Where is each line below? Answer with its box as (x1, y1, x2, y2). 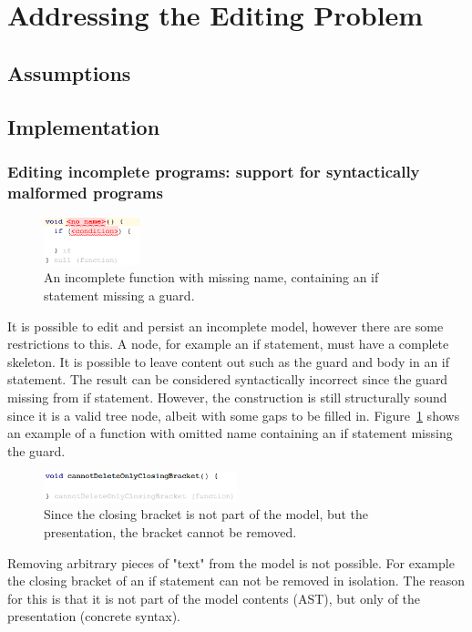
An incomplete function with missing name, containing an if (44, 268, 379, 287)
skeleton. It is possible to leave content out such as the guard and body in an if (7, 352, 450, 371)
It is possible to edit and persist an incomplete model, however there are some (7, 316, 444, 335)
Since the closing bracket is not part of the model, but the (44, 505, 369, 524)
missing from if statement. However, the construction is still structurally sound (7, 388, 447, 407)
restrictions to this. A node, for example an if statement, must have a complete (7, 334, 449, 353)
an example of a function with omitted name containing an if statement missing (7, 423, 453, 443)
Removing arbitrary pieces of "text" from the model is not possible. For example (7, 553, 455, 572)
